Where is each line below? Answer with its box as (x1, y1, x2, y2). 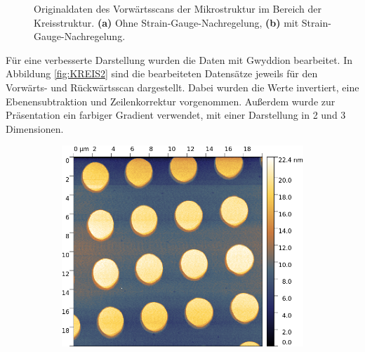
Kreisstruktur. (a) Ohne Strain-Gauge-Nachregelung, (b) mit (34, 15, 299, 30)
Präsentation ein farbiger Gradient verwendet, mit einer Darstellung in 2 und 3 (6, 107, 346, 122)
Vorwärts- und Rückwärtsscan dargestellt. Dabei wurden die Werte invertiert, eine (6, 79, 359, 94)
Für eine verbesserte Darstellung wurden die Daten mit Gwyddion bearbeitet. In (6, 52, 352, 67)
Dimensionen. (6, 121, 64, 136)
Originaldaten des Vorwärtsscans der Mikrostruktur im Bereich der (34, 1, 322, 15)
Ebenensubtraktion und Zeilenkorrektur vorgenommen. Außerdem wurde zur (6, 93, 336, 108)
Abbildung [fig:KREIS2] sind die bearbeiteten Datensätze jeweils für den (6, 66, 318, 81)
